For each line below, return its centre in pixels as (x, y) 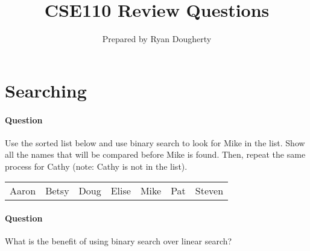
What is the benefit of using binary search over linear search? (119, 241)
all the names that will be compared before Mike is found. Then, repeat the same (155, 154)
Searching (46, 90)
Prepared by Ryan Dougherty (157, 39)
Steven (209, 191)
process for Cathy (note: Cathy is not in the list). (96, 166)
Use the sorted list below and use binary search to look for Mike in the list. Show (155, 142)
